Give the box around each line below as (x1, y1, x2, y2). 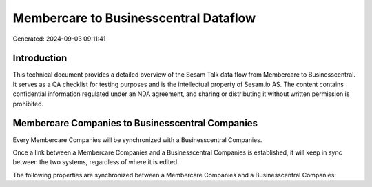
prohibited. (12, 99, 44, 108)
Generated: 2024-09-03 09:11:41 (12, 35, 106, 43)
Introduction (12, 52, 68, 64)
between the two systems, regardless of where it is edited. (12, 158, 179, 166)
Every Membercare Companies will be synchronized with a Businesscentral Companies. (12, 135, 262, 144)
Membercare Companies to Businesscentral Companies (12, 117, 258, 129)
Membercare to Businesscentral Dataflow (12, 10, 256, 26)
